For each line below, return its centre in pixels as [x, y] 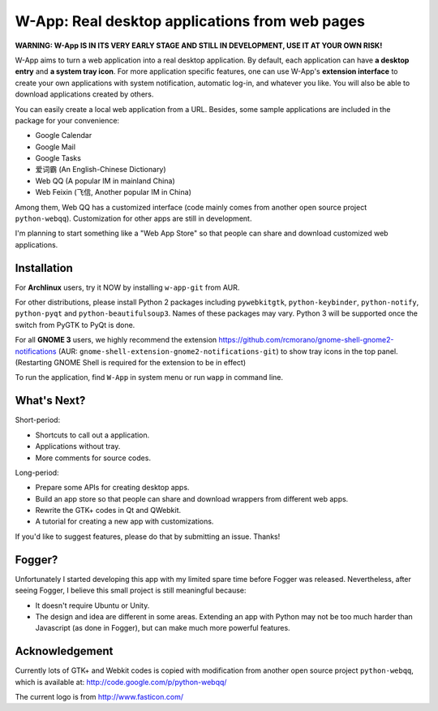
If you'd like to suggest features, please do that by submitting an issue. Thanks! [148, 536]
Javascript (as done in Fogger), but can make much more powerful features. [163, 628]
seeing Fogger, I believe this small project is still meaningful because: [131, 590]
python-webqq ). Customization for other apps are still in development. [133, 218]
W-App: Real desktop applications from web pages [190, 21]
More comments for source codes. [93, 458]
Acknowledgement [64, 651]
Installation [44, 268]
